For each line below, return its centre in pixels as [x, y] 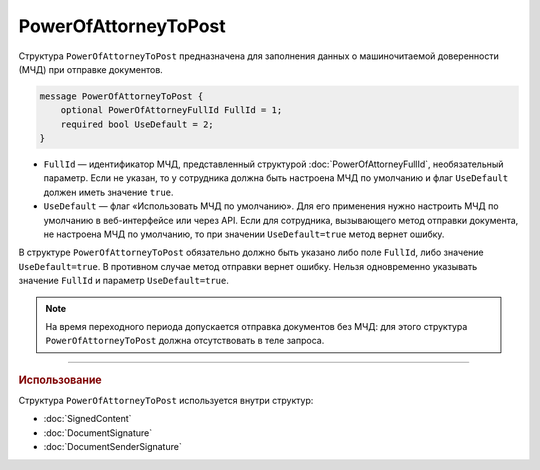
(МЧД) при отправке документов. [91, 69]
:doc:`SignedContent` [87, 419]
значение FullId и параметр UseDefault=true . [123, 281]
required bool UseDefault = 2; [137, 124]
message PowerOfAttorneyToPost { [121, 96]
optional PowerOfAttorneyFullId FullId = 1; [171, 110]
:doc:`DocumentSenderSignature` [112, 447]
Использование [60, 380]
